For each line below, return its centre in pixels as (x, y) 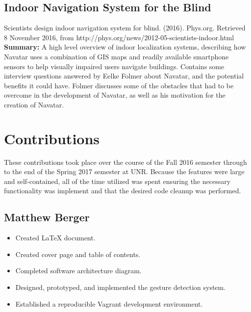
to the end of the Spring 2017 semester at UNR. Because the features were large (124, 171)
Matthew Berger (47, 217)
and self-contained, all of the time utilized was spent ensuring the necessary (117, 181)
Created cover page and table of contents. (78, 254)
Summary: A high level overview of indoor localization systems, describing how (125, 47)
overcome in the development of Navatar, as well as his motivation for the (115, 95)
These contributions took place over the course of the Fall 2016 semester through (125, 162)
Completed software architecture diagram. (78, 271)
